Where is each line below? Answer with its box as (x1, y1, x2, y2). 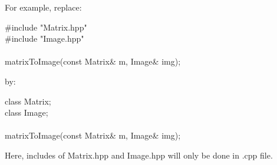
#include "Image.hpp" (5, 32, 84, 45)
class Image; (5, 106, 48, 119)
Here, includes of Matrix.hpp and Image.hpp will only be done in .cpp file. (5, 149, 273, 161)
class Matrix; (5, 95, 51, 107)
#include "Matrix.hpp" (5, 21, 87, 33)
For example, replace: (5, 1, 82, 13)
